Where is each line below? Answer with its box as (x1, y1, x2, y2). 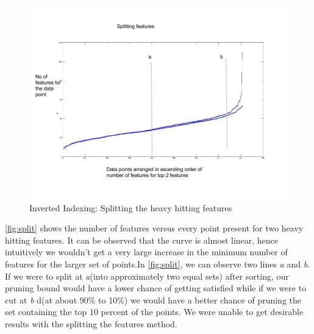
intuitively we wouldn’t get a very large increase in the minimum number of (5, 245, 288, 258)
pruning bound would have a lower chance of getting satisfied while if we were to (5, 281, 307, 294)
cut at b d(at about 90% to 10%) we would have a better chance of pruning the (5, 293, 302, 306)
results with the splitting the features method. (5, 317, 177, 330)
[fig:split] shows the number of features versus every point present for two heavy (5, 222, 304, 234)
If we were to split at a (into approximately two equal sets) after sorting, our (5, 269, 289, 282)
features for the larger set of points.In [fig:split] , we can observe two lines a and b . (5, 257, 310, 270)
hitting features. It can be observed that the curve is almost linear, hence (5, 233, 279, 246)
